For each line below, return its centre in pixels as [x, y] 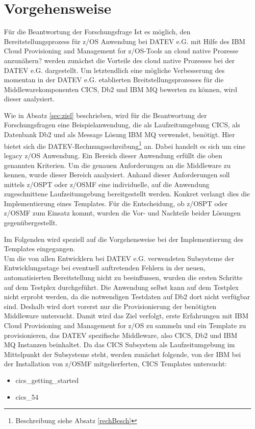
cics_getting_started [47, 380]
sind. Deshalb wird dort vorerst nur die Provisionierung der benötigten [110, 306]
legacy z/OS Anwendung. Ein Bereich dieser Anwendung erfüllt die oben [113, 155]
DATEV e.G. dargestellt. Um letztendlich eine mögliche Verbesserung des [115, 70]
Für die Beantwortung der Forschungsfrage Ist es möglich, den [97, 32]
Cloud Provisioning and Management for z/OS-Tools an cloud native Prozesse [121, 51]
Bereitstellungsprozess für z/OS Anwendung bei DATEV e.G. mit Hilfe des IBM [125, 41]
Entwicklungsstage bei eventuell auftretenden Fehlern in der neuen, [105, 268]
